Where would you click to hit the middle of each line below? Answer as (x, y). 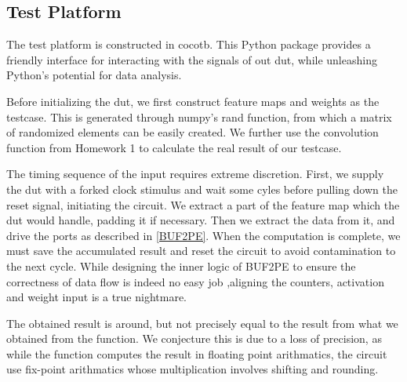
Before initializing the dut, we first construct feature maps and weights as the (193, 101)
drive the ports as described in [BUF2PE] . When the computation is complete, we (203, 235)
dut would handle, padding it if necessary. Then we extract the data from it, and (201, 220)
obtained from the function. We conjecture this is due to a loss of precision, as (194, 338)
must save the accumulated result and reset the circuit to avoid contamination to (201, 251)
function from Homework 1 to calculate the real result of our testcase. (174, 147)
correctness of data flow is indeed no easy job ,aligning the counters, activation (195, 281)
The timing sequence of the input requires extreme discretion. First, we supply (195, 174)
